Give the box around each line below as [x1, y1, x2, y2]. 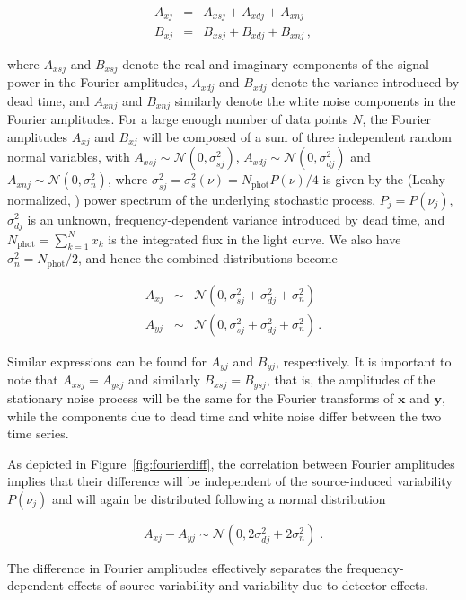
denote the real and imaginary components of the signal [122, 54, 429, 73]
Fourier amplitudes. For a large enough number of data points [7, 110, 348, 128]
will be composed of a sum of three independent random [142, 127, 453, 146]
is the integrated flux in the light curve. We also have [108, 229, 401, 248]
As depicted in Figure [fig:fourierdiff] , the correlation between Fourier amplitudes [7, 454, 455, 472]
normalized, [7, 190, 71, 208]
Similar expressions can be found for [7, 352, 207, 370]
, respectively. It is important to [276, 352, 452, 370]
